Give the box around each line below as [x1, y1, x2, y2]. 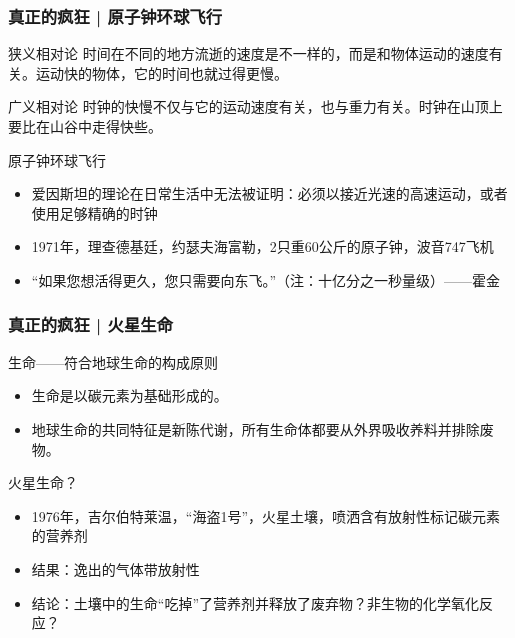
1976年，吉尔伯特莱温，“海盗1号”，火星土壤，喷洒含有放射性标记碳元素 [31, 505, 501, 526]
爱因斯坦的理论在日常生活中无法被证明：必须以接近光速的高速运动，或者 [31, 183, 508, 204]
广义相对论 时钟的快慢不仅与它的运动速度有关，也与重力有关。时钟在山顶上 [8, 96, 503, 117]
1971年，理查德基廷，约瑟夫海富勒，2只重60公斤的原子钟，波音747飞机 [31, 236, 494, 257]
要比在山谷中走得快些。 [8, 116, 162, 136]
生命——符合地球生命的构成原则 [8, 351, 218, 372]
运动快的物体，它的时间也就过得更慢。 [35, 62, 288, 83]
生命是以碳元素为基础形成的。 [31, 385, 228, 406]
